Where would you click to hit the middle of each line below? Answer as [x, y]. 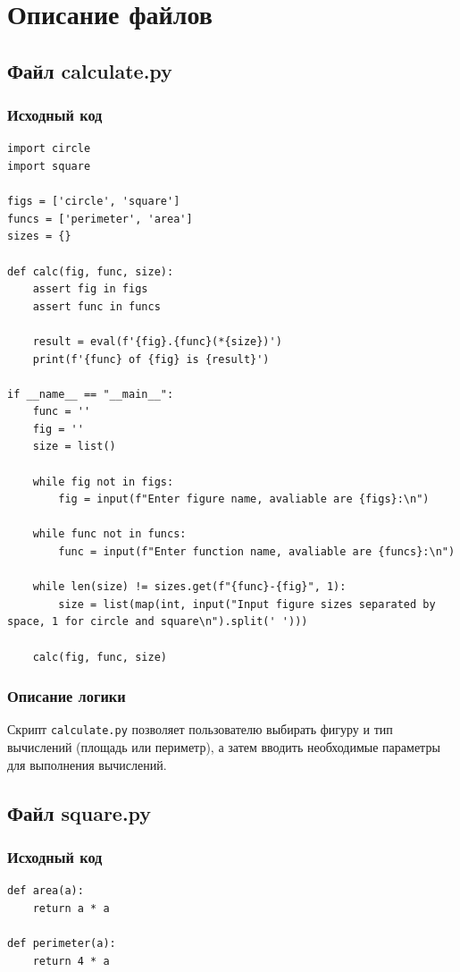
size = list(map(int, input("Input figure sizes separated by [247, 604]
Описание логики [67, 696]
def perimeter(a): [62, 944]
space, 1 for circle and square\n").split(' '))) [158, 622]
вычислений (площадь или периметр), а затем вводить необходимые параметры [224, 747]
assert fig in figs [90, 289]
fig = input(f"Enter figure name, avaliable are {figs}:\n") [244, 499]
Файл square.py [79, 812]
